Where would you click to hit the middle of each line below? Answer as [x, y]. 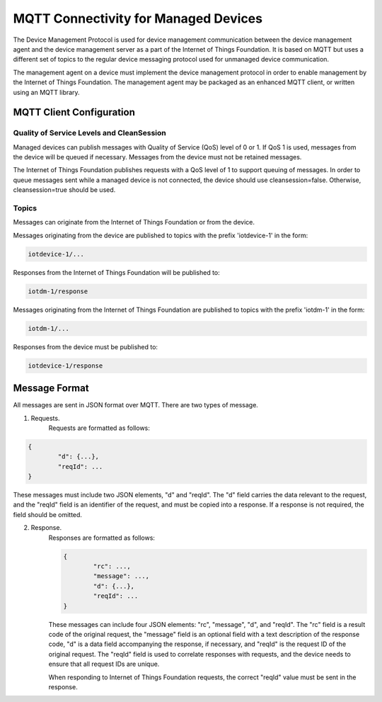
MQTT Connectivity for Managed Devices [138, 18]
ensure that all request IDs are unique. [104, 664]
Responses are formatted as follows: [102, 538]
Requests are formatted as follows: [99, 428]
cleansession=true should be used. [64, 190]
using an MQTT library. [47, 92]
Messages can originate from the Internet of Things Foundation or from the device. [134, 222]
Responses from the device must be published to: [86, 346]
